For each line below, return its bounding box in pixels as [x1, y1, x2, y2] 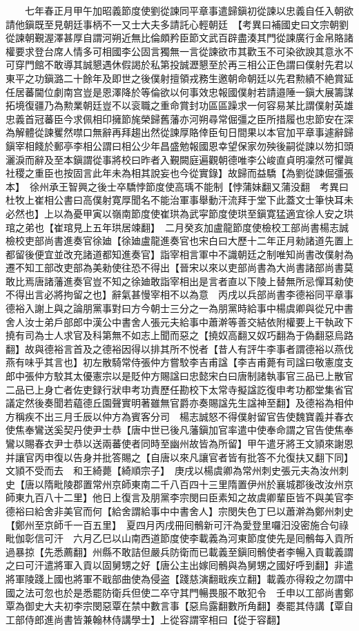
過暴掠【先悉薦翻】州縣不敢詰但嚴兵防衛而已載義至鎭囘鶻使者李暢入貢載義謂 [6, 544, 353, 559]
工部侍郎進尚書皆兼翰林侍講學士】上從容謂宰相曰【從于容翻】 [6, 612, 286, 626]
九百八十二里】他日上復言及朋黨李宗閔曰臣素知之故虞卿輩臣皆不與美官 [24, 490, 344, 505]
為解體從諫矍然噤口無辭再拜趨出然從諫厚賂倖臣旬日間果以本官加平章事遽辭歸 [6, 125, 353, 139]
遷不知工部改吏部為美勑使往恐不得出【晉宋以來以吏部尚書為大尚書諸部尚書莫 [6, 260, 353, 275]
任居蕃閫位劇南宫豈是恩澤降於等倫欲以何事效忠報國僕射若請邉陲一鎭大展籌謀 [6, 84, 353, 99]
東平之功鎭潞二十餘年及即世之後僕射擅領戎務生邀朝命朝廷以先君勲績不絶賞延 [6, 70, 353, 85]
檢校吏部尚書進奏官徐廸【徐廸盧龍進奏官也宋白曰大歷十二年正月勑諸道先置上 [6, 233, 353, 248]
